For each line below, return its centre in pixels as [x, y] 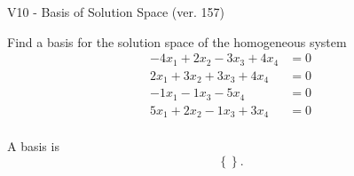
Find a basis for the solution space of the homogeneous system [177, 41]
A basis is [33, 146]
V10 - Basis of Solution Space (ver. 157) [116, 12]
